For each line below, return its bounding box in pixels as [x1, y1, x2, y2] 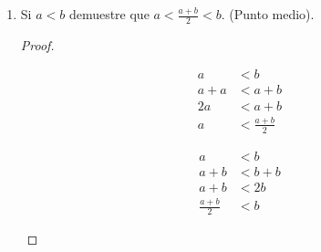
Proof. [20, 35, 55, 54]
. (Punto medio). [221, 5, 315, 23]
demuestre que [68, 5, 150, 23]
